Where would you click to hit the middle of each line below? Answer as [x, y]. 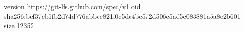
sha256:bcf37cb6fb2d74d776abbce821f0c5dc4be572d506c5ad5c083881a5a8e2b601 [122, 16]
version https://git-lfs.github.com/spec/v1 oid [72, 6]
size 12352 [19, 25]
